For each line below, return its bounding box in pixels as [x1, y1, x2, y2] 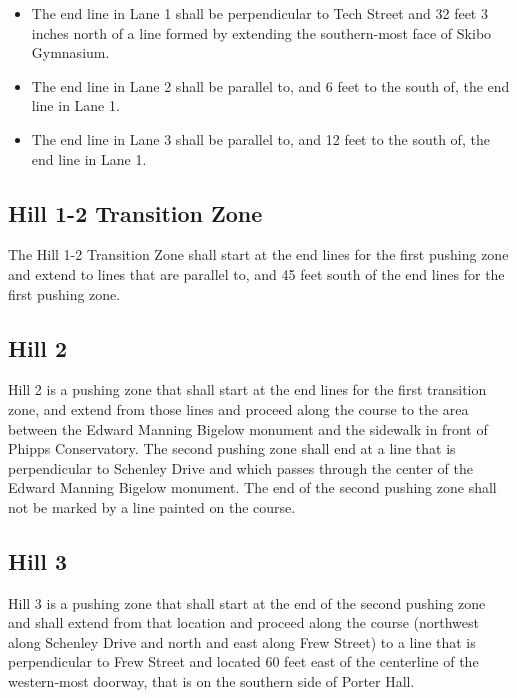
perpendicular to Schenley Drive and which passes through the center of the [8, 457, 473, 478]
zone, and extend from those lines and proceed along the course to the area [8, 398, 469, 419]
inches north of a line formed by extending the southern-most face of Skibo [31, 22, 492, 43]
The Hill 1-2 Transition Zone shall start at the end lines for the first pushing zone [8, 244, 509, 265]
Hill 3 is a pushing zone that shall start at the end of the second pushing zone [8, 592, 486, 613]
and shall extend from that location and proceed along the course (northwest [8, 612, 479, 633]
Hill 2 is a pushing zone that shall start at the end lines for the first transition [8, 379, 487, 400]
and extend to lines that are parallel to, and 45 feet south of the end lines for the [8, 263, 505, 284]
